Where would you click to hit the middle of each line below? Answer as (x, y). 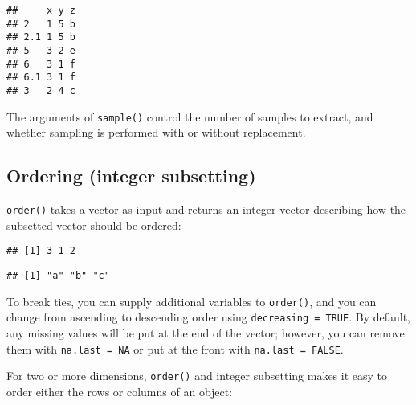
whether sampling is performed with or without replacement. (156, 132)
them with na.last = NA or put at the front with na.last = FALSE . (175, 348)
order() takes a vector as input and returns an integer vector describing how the (206, 209)
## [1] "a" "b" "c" (58, 275)
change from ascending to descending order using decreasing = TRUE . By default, (208, 317)
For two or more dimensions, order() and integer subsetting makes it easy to (197, 376)
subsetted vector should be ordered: (94, 225)
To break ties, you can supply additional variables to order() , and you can (192, 301)
